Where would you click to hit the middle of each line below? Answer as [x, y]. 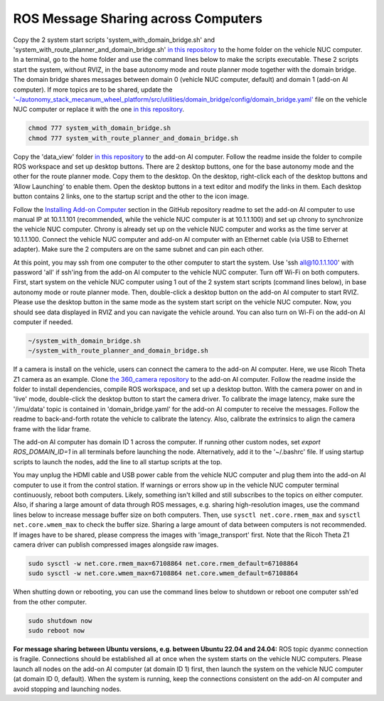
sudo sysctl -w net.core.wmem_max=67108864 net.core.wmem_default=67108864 [163, 573]
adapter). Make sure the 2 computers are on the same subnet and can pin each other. [139, 250]
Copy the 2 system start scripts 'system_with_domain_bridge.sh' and [114, 40]
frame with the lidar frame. [52, 429]
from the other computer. [50, 601]
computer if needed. [43, 322]
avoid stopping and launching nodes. [67, 689]
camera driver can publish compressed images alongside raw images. [116, 545]
